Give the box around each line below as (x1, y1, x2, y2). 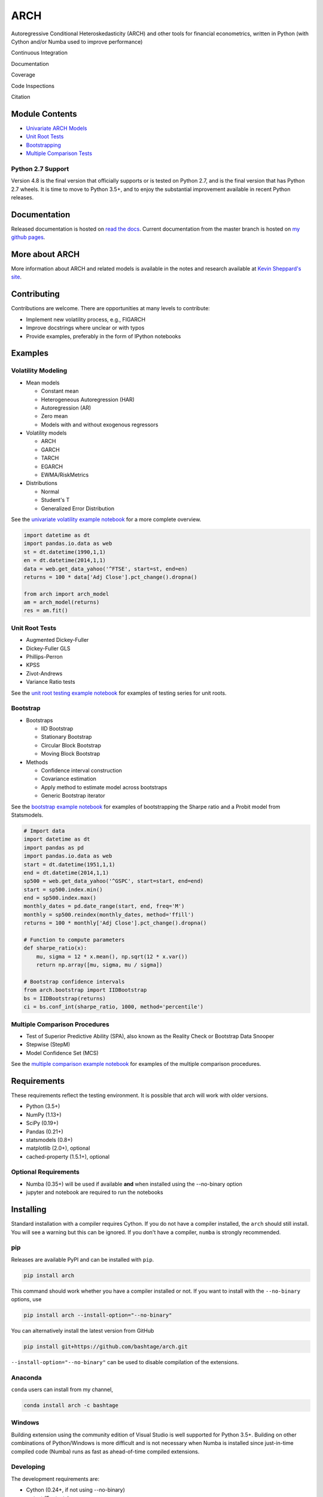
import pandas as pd (23, 844, 84, 851)
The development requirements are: (11, 1475, 100, 1482)
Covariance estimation (41, 775, 97, 783)
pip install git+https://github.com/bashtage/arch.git (23, 1343, 188, 1350)
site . (11, 273, 22, 281)
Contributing (11, 289, 60, 299)
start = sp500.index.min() (23, 886, 103, 893)
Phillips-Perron (26, 653, 63, 660)
